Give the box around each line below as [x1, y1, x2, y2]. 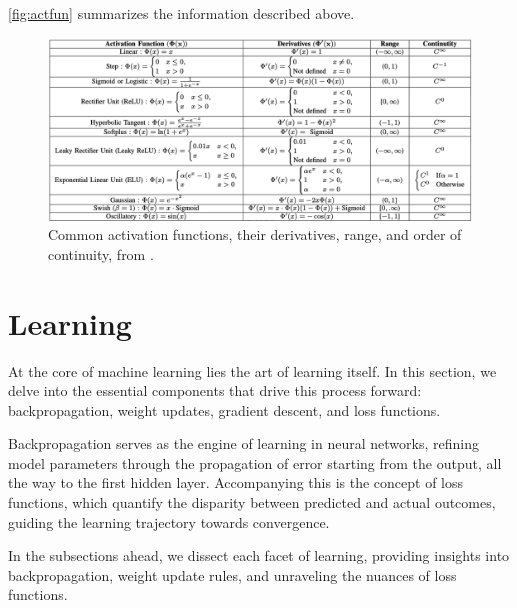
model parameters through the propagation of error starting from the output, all [8, 452, 502, 473]
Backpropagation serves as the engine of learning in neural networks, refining [8, 433, 479, 454]
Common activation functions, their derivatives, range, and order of [48, 224, 462, 245]
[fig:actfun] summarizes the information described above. [8, 3, 355, 23]
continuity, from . [48, 243, 154, 264]
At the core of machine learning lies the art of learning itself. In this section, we [8, 360, 497, 381]
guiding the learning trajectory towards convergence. [8, 511, 330, 532]
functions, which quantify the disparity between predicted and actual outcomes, [8, 492, 496, 513]
